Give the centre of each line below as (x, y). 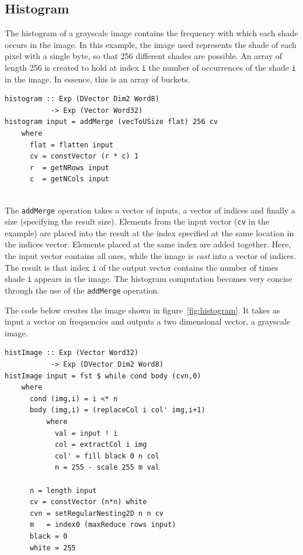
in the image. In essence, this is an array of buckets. (97, 79)
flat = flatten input (72, 145)
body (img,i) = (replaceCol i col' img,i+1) (117, 410)
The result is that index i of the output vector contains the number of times (142, 267)
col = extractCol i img (101, 445)
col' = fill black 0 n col (107, 456)
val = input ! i (86, 433)
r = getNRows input (69, 168)
